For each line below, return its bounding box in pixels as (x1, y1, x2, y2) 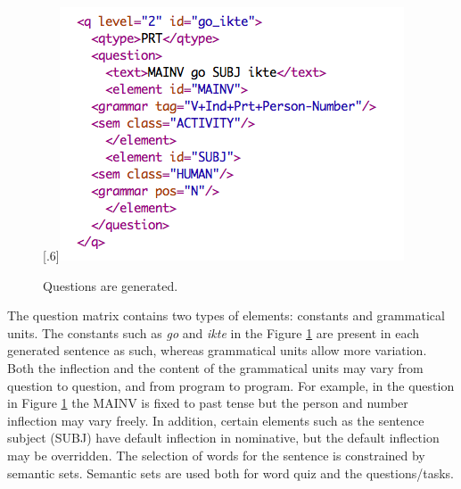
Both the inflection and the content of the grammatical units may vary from (7, 358, 424, 377)
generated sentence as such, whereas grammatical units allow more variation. (7, 341, 427, 360)
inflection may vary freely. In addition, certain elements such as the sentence (7, 410, 424, 429)
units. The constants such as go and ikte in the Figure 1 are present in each (7, 323, 420, 342)
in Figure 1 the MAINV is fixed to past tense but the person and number (7, 394, 408, 412)
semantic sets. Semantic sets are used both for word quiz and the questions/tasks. (7, 463, 454, 482)
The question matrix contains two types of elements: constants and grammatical (7, 306, 445, 325)
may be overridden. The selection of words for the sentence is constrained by (7, 445, 425, 464)
